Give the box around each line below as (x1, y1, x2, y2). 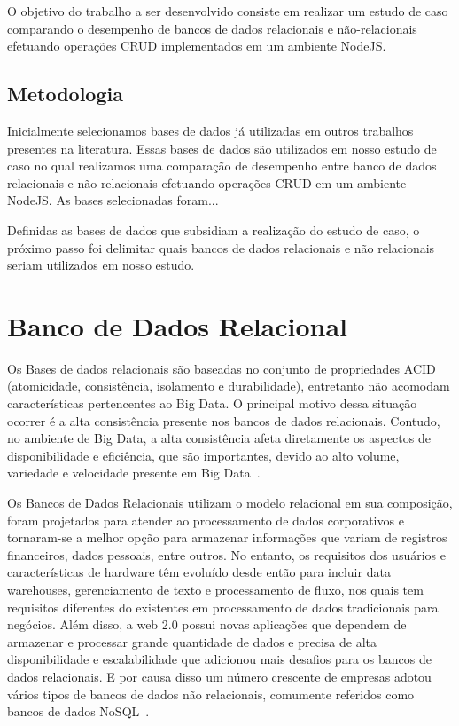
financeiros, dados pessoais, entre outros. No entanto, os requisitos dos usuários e (7, 545, 446, 564)
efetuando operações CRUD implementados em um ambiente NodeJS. (7, 36, 386, 55)
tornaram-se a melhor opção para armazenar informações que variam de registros (7, 528, 447, 547)
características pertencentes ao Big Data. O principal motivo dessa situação (7, 394, 417, 413)
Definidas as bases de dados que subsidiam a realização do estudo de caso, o (7, 220, 420, 239)
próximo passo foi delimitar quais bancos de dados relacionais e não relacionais (7, 238, 435, 256)
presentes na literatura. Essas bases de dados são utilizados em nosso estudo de (7, 138, 437, 157)
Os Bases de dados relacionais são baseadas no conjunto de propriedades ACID (7, 359, 436, 377)
